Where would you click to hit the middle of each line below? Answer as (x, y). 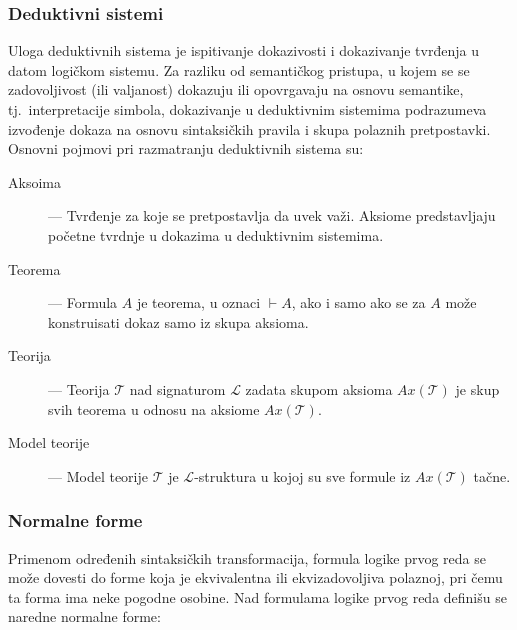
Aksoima (34, 181)
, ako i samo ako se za (358, 302)
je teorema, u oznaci (198, 302)
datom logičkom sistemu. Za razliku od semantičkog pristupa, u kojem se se (239, 69)
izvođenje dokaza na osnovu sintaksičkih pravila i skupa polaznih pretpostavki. (249, 128)
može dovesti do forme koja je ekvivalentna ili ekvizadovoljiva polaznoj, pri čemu (255, 577)
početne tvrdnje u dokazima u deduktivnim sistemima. (216, 234)
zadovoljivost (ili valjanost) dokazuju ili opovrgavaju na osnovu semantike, (236, 89)
